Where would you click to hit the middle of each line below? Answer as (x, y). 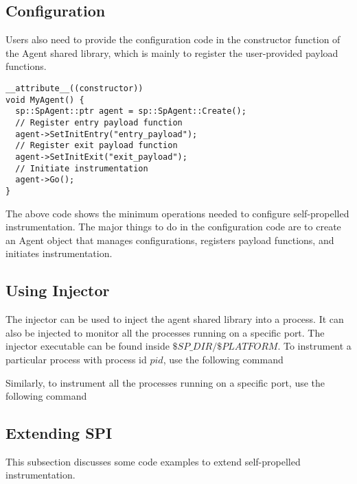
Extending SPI (59, 433)
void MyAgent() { (45, 100)
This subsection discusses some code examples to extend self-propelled (153, 461)
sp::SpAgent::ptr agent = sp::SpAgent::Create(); (131, 111)
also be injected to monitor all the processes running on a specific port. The (165, 332)
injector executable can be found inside (88, 346)
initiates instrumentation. (59, 253)
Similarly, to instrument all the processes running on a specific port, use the (165, 382)
